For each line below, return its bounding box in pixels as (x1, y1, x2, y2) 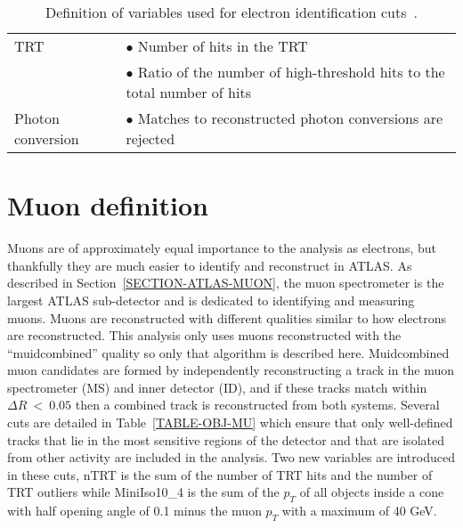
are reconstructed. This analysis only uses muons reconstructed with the (7, 326, 402, 345)
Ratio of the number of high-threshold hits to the (137, 61, 445, 82)
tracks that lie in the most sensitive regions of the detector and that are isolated (7, 430, 444, 449)
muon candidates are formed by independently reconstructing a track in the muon (7, 361, 455, 379)
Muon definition (7, 187, 208, 223)
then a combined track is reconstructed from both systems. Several (75, 395, 440, 414)
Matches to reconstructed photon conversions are (137, 108, 443, 128)
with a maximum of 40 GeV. (281, 501, 437, 520)
